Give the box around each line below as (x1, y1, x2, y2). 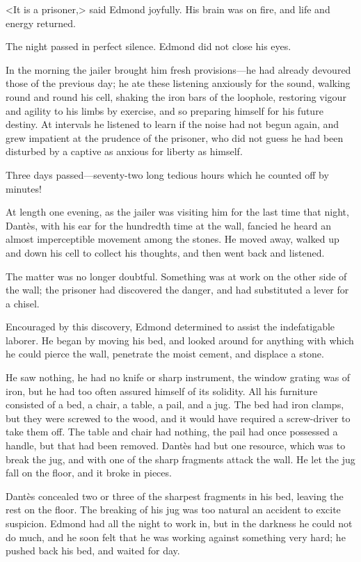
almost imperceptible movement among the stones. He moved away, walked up (6, 232, 339, 246)
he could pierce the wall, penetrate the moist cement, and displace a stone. (6, 346, 324, 361)
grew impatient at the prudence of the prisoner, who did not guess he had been (6, 130, 344, 145)
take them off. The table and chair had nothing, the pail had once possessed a (6, 424, 338, 439)
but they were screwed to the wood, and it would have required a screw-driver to (6, 410, 351, 425)
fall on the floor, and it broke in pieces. (6, 465, 172, 480)
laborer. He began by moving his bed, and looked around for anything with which (6, 332, 354, 347)
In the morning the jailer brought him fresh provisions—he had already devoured (6, 62, 351, 77)
